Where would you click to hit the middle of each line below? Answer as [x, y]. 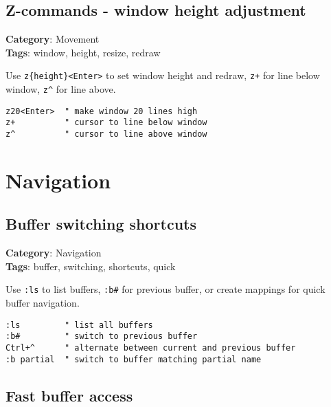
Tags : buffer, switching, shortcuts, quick [91, 266]
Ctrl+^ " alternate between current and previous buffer [151, 348]
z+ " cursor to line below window [106, 123]
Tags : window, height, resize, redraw [83, 52]
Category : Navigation [54, 253]
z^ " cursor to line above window [106, 134]
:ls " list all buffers [79, 325]
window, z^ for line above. [61, 89]
